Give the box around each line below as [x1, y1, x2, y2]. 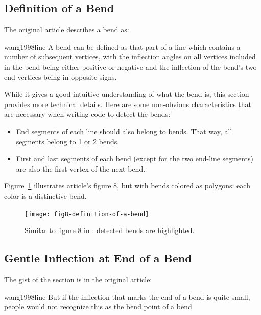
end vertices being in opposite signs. [4, 71, 117, 82]
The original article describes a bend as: [4, 24, 129, 35]
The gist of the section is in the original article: [4, 274, 152, 284]
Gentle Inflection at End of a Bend [4, 250, 192, 266]
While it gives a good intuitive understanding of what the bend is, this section [4, 89, 249, 99]
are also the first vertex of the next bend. [16, 163, 146, 174]
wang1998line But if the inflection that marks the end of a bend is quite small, [4, 291, 250, 302]
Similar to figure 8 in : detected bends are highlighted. [25, 225, 195, 236]
